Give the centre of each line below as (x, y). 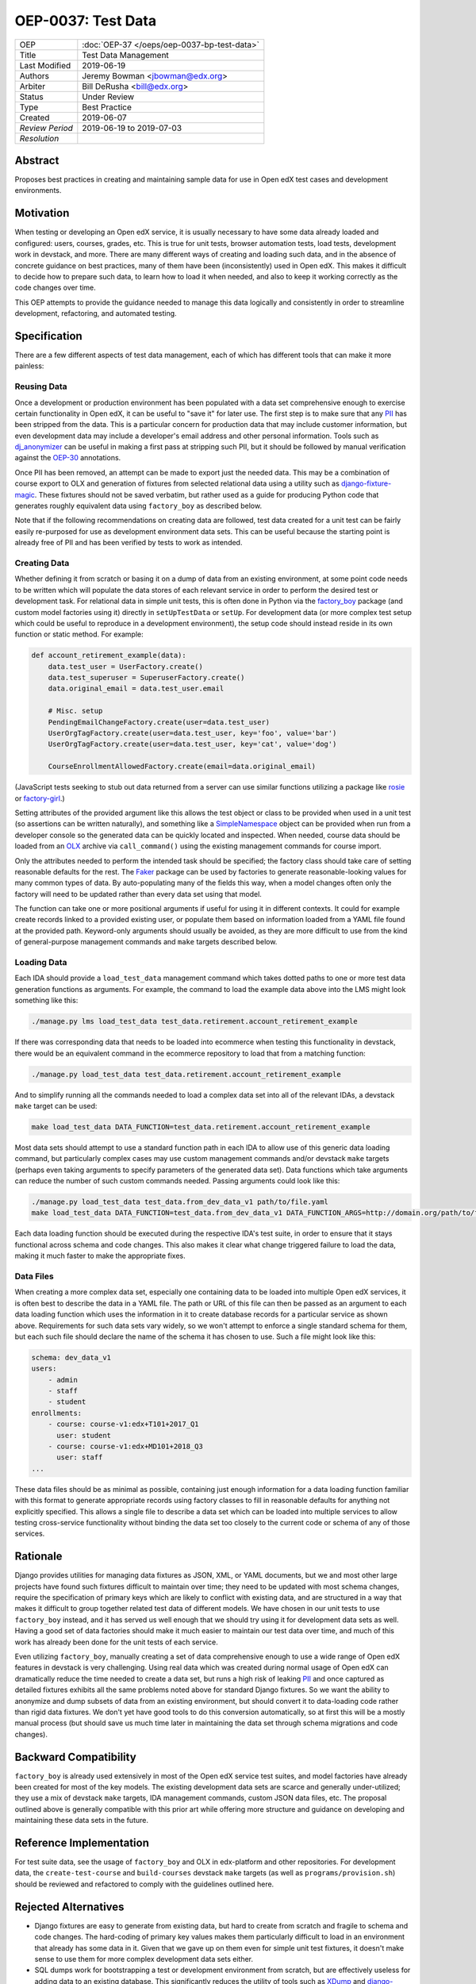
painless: (29, 366)
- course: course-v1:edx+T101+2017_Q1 (123, 1424)
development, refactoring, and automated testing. (96, 313)
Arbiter (33, 86)
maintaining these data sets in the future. (81, 1821)
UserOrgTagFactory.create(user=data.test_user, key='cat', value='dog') (192, 744)
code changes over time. (56, 288)
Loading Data (41, 963)
